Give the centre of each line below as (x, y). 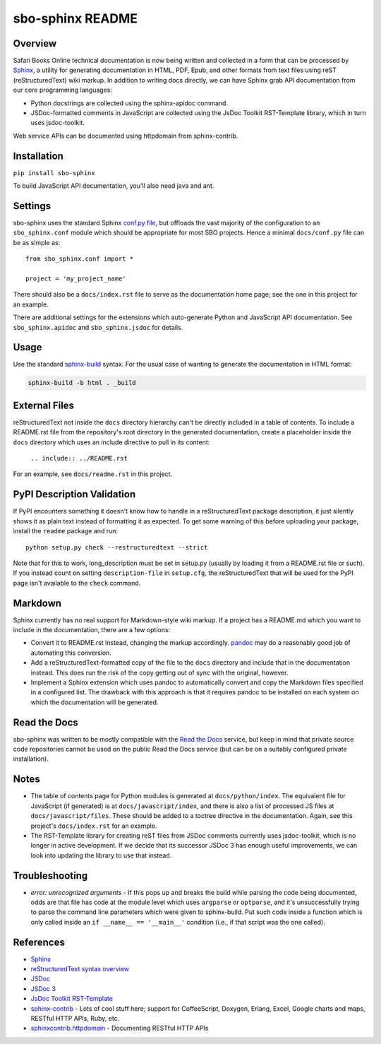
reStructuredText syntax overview (80, 969)
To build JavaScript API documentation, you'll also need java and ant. (114, 186)
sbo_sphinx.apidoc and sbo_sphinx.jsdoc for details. (98, 327)
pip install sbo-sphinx (54, 173)
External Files (43, 405)
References (39, 942)
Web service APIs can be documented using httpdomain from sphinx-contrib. (126, 136)
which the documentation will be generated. (95, 702)
